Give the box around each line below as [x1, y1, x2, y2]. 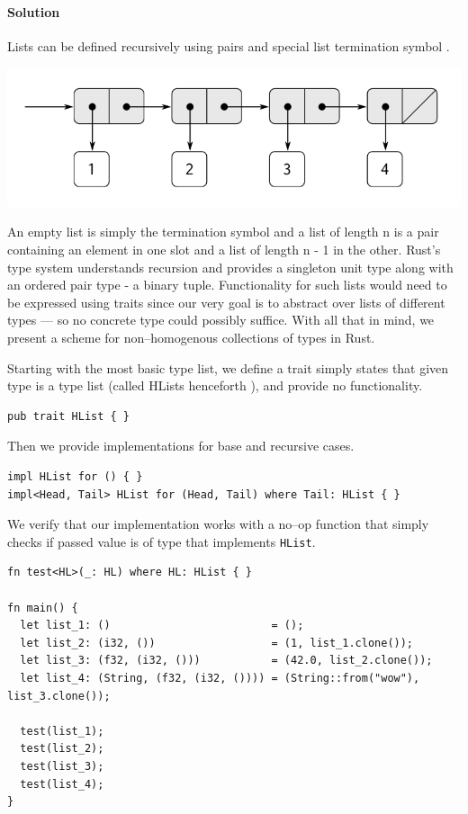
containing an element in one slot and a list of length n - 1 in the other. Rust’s [7, 240, 441, 258]
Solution [7, 2, 60, 21]
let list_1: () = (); [20, 619, 304, 632]
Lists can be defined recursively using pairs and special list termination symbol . [7, 36, 450, 55]
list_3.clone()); [7, 689, 111, 702]
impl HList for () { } [7, 470, 143, 483]
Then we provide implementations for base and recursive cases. [7, 436, 355, 455]
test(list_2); [20, 742, 104, 756]
